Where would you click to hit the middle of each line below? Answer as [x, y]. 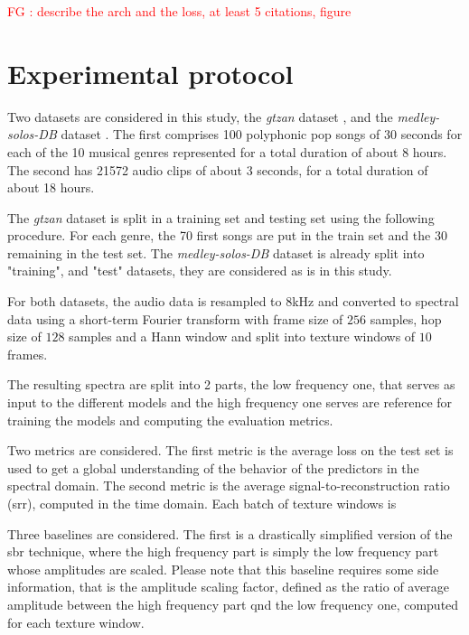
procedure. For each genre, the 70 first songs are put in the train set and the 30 [227, 235]
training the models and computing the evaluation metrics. [170, 420]
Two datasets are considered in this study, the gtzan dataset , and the [200, 116]
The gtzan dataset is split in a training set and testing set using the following [221, 217]
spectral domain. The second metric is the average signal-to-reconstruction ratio [229, 486]
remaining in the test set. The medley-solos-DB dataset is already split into [216, 252]
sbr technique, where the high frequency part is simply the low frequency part [223, 551]
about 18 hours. [51, 187]
